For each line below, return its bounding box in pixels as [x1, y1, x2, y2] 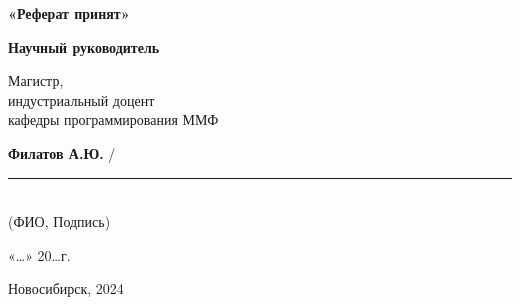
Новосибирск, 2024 [8, 278, 124, 299]
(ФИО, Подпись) [8, 211, 111, 232]
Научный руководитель [8, 36, 160, 57]
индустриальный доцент [8, 89, 155, 110]
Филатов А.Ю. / [8, 142, 116, 163]
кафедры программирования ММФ [8, 109, 219, 130]
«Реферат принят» [8, 3, 130, 23]
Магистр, [8, 70, 64, 91]
